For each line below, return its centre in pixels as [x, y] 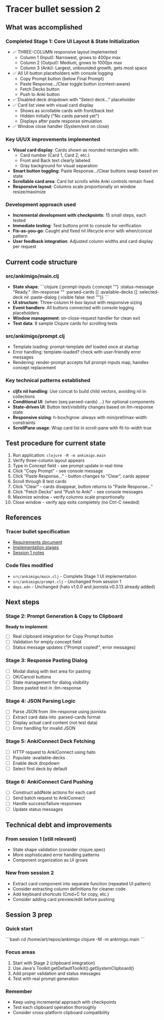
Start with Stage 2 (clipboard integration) [54, 963]
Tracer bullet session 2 [53, 9]
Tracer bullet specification [38, 531]
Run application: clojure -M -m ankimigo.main [59, 455]
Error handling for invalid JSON [44, 728]
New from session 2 [30, 873]
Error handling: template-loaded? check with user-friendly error [77, 352]
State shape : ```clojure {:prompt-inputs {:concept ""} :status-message [83, 287]
